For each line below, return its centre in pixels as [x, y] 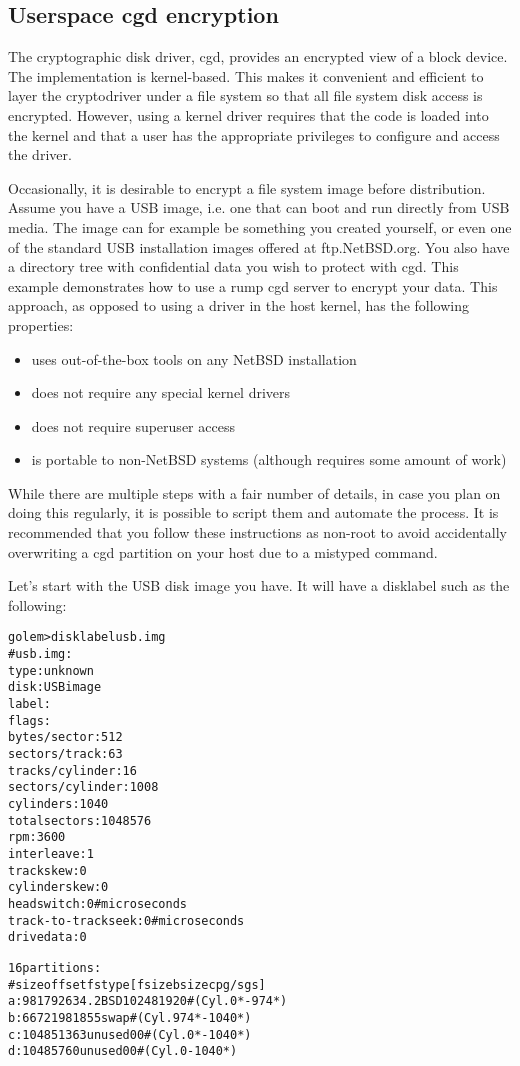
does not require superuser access [133, 425]
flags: [29, 720]
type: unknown [51, 670]
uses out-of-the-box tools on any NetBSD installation [194, 358]
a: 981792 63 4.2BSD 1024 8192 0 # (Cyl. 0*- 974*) [148, 1001]
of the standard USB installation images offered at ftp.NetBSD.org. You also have [259, 246]
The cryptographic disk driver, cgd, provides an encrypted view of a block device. [258, 56]
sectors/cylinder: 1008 [83, 787]
